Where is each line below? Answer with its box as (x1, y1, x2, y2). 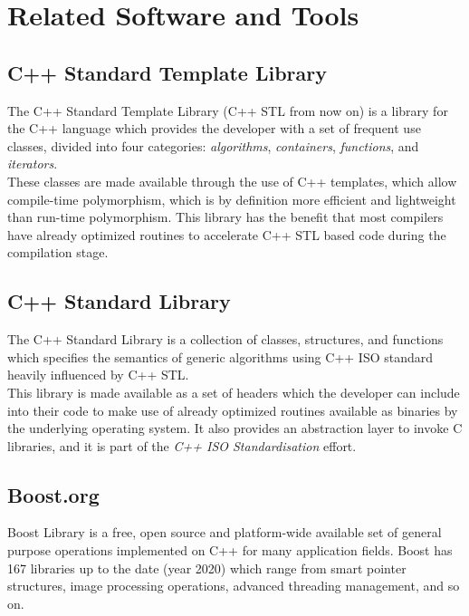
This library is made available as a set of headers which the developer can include (7, 382, 460, 401)
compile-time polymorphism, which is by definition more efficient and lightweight (7, 189, 456, 208)
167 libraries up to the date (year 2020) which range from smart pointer (7, 558, 407, 577)
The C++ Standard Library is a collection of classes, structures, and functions (7, 330, 444, 349)
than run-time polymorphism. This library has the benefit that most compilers (7, 207, 444, 226)
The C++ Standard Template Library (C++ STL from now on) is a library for (7, 101, 448, 120)
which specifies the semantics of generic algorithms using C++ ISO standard (7, 347, 434, 366)
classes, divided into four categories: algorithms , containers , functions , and (7, 136, 419, 155)
